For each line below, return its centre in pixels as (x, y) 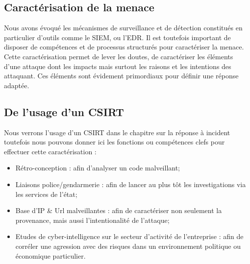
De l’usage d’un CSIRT (64, 111)
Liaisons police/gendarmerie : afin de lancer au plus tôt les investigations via (131, 184)
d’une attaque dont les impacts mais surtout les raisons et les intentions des (118, 66)
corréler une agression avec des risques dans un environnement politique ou (128, 246)
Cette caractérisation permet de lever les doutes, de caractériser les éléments (119, 56)
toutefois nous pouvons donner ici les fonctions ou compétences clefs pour (114, 142)
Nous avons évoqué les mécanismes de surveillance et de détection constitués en (123, 28)
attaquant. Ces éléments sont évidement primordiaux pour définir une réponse (121, 76)
